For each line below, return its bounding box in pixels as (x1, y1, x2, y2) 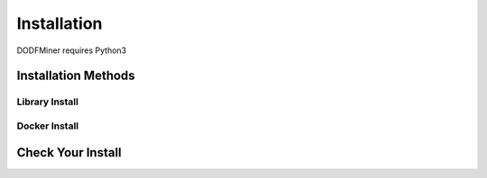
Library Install (16, 95, 78, 108)
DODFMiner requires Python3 (16, 45, 127, 56)
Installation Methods (16, 68, 135, 84)
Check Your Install (16, 145, 122, 160)
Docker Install (16, 120, 79, 132)
